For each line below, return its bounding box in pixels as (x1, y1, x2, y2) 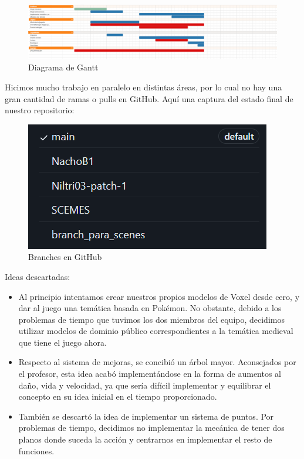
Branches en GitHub (28, 251, 102, 263)
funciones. (18, 444, 55, 457)
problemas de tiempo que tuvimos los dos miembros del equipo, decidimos (18, 313, 285, 325)
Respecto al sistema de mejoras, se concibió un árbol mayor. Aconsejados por (18, 356, 296, 368)
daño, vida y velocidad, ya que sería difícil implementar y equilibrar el (18, 379, 271, 391)
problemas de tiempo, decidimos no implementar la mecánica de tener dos (18, 421, 285, 434)
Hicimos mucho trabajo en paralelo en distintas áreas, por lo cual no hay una (5, 80, 282, 93)
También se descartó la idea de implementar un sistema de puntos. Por (18, 410, 274, 422)
